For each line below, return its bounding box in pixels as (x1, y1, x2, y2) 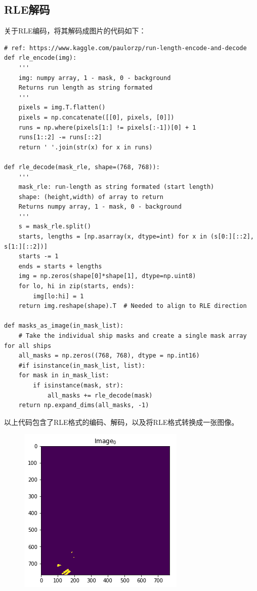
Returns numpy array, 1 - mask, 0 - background (18, 203, 182, 211)
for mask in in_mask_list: (18, 372, 109, 379)
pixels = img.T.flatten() (18, 104, 106, 111)
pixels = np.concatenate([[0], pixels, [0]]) (18, 113, 175, 121)
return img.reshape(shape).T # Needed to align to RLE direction (18, 302, 247, 310)
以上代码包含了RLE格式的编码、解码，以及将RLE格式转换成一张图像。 (4, 416, 239, 427)
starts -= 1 (18, 253, 59, 260)
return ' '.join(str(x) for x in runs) (18, 143, 153, 151)
